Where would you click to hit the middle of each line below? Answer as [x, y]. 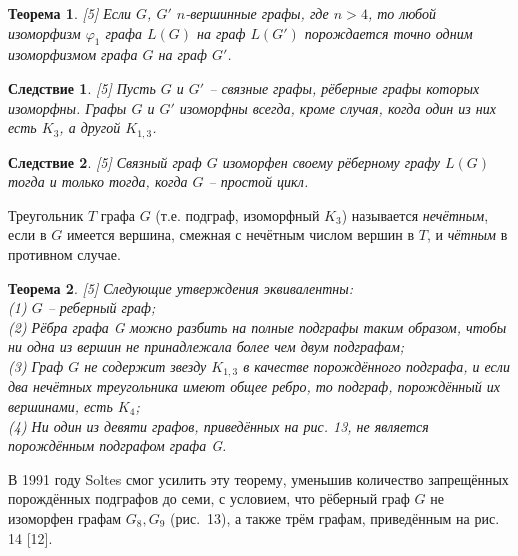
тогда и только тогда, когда [98, 181]
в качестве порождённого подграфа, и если [376, 365]
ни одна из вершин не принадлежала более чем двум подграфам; [206, 346]
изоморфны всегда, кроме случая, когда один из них [337, 107]
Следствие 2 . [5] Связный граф [105, 161]
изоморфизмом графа [73, 54]
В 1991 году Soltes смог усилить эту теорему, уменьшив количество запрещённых [258, 478]
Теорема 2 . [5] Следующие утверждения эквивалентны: [181, 287]
